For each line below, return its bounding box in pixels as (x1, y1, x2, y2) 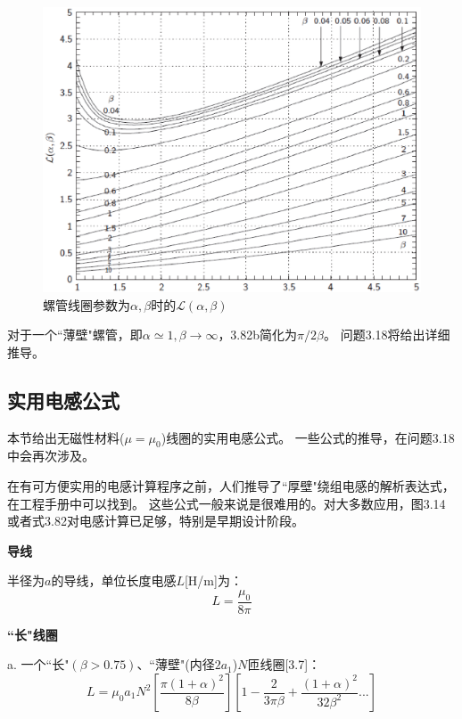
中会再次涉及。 (7, 446, 95, 465)
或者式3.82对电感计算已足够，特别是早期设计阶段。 (7, 511, 304, 530)
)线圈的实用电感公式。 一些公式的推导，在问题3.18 (161, 428, 455, 446)
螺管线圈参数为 (43, 295, 130, 314)
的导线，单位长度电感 (51, 571, 177, 590)
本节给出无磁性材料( (7, 428, 125, 446)
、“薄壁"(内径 (136, 655, 215, 674)
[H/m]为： (184, 571, 243, 590)
